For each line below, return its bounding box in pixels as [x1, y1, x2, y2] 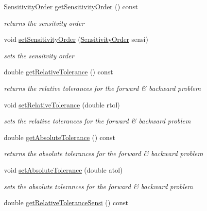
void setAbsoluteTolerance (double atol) [4, 164, 123, 175]
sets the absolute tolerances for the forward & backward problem [4, 181, 193, 191]
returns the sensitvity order [4, 18, 85, 28]
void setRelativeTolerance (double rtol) [4, 99, 120, 109]
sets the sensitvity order [4, 50, 74, 60]
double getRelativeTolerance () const [4, 67, 113, 77]
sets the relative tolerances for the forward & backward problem [4, 116, 191, 126]
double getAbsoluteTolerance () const [4, 132, 115, 142]
